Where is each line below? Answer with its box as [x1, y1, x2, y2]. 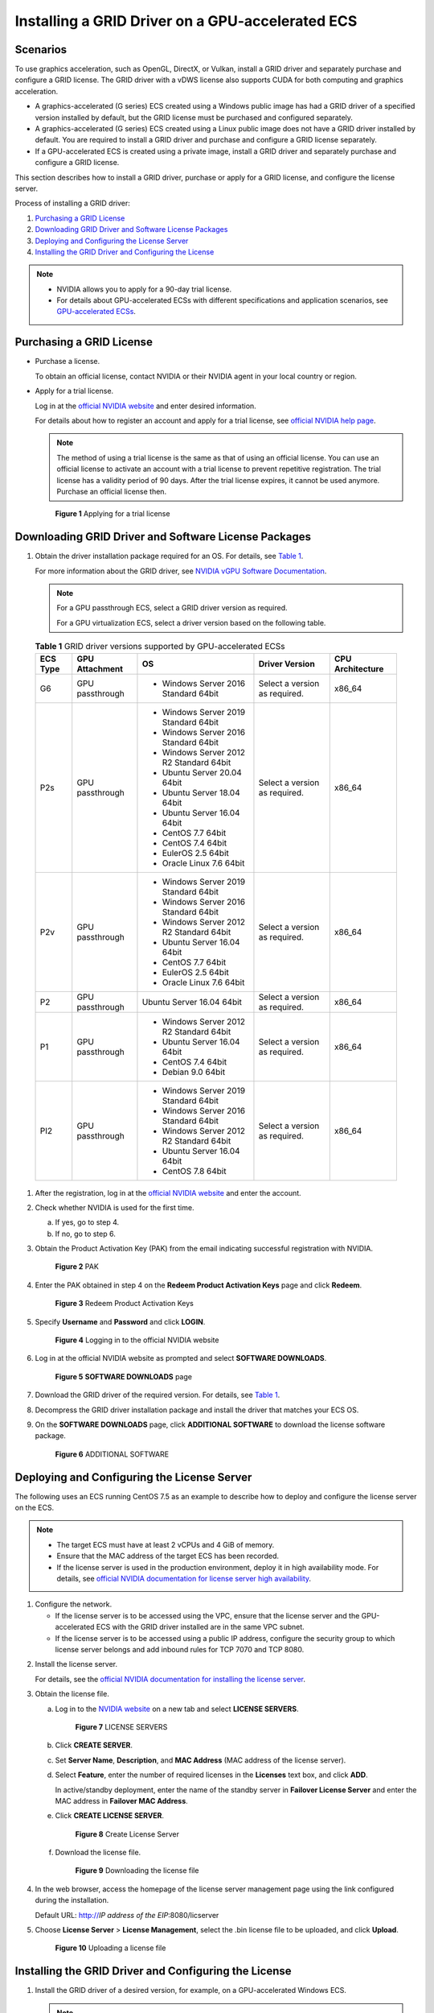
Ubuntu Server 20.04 [162, 767, 243, 778]
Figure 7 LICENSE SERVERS [75, 1722, 168, 1731]
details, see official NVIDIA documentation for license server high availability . [56, 1574, 312, 1584]
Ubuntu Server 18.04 [162, 787, 240, 798]
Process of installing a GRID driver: [14, 198, 130, 209]
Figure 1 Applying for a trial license [55, 509, 170, 519]
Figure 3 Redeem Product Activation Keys [55, 1299, 194, 1308]
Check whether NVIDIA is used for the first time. [35, 1202, 194, 1212]
